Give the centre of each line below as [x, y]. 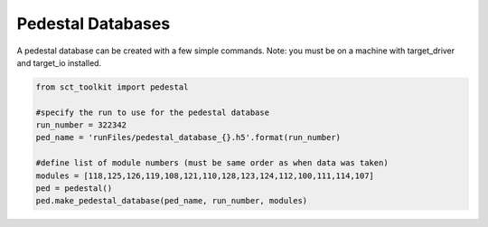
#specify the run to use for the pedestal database [153, 112]
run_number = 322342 [81, 125]
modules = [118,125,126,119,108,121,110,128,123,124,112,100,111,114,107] [205, 175]
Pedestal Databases [94, 24]
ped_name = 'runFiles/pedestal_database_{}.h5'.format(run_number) [188, 137]
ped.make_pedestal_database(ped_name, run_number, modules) [172, 201]
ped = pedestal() [74, 189]
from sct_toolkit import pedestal [112, 87]
